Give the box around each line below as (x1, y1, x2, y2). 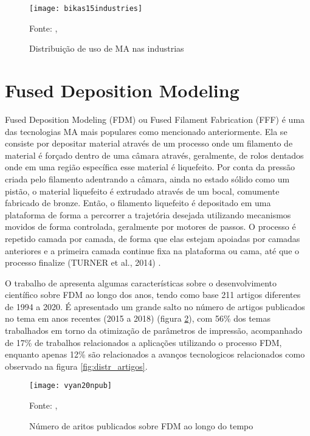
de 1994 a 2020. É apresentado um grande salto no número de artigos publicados (5, 300, 305, 313)
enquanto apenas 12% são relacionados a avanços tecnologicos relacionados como (5, 348, 305, 361)
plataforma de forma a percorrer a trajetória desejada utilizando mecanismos (5, 208, 291, 221)
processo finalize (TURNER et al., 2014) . (5, 256, 161, 269)
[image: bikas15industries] (29, 4, 143, 13)
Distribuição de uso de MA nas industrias (29, 42, 184, 55)
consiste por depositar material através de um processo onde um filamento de (5, 137, 293, 150)
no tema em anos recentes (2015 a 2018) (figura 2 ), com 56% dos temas (5, 312, 271, 325)
